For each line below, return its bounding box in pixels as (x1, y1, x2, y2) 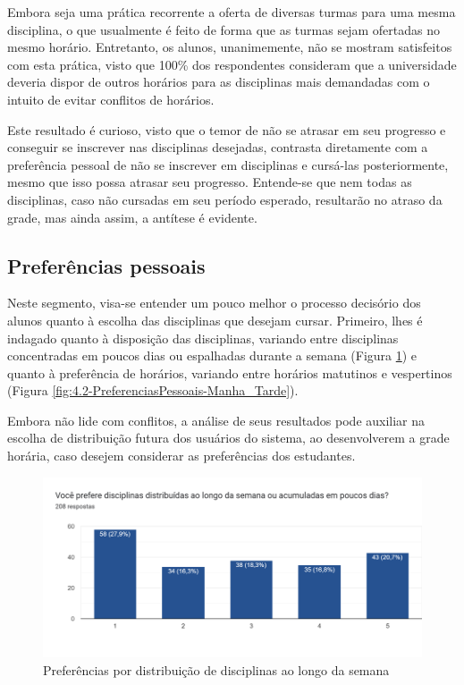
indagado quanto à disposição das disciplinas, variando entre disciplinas (7, 328, 399, 347)
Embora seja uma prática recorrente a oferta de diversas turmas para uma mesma (7, 3, 456, 21)
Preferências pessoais (7, 251, 206, 279)
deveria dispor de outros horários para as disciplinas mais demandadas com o (7, 72, 430, 91)
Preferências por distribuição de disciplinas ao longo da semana (43, 660, 390, 679)
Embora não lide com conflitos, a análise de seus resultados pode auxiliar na (7, 410, 426, 429)
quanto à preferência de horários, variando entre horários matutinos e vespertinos (7, 363, 452, 382)
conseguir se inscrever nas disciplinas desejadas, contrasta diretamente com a (7, 138, 428, 156)
